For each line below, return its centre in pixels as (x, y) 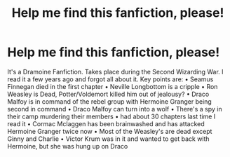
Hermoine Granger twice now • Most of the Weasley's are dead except (110, 131)
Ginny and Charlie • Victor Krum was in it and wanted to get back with (108, 139)
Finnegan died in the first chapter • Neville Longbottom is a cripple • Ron (113, 86)
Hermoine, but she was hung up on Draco (68, 146)
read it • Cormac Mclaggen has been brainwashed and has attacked (106, 123)
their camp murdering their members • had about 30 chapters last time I (111, 116)
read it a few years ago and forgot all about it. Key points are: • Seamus (110, 79)
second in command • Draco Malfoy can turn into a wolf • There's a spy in (115, 109)
